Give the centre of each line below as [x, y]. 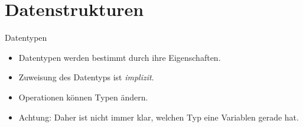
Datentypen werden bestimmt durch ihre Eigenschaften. [120, 57]
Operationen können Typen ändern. [83, 97]
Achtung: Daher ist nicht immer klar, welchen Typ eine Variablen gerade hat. [159, 117]
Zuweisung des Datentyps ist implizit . [86, 77]
